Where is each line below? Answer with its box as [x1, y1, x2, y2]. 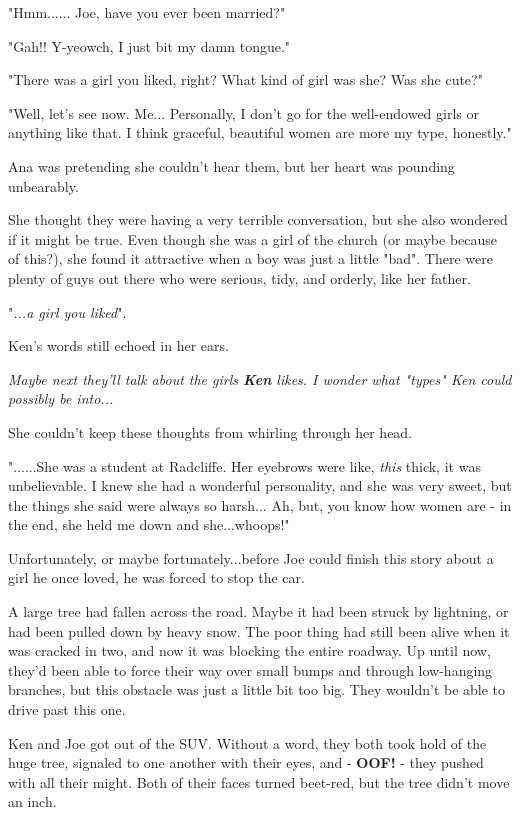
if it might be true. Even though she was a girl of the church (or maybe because [8, 228, 498, 249]
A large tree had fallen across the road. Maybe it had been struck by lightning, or [8, 601, 509, 622]
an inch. [8, 791, 57, 812]
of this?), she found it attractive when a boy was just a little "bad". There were [8, 248, 493, 269]
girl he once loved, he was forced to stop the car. [8, 567, 305, 588]
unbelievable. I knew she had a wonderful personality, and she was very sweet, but [8, 475, 512, 496]
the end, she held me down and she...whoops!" [8, 514, 290, 535]
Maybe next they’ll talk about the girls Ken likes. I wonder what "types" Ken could [8, 368, 512, 389]
